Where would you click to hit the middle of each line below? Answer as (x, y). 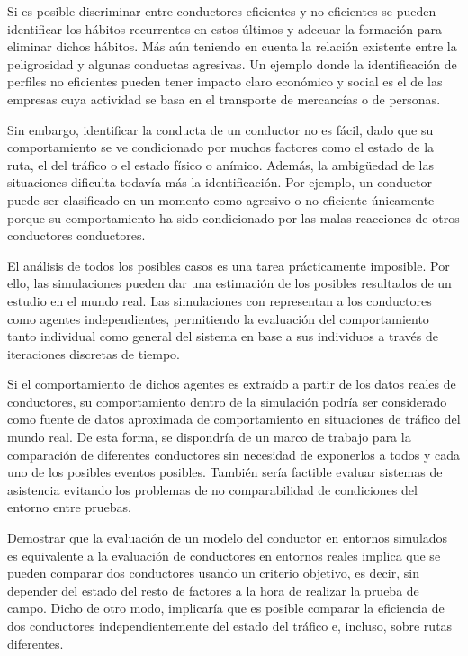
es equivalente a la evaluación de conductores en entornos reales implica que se (224, 555)
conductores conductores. (76, 235)
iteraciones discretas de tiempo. (94, 353)
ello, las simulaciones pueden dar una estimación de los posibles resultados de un (229, 283)
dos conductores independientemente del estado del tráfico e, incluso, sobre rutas (230, 625)
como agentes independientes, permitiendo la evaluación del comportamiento (218, 318)
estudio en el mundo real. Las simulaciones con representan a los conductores (220, 300)
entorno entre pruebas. (69, 507)
